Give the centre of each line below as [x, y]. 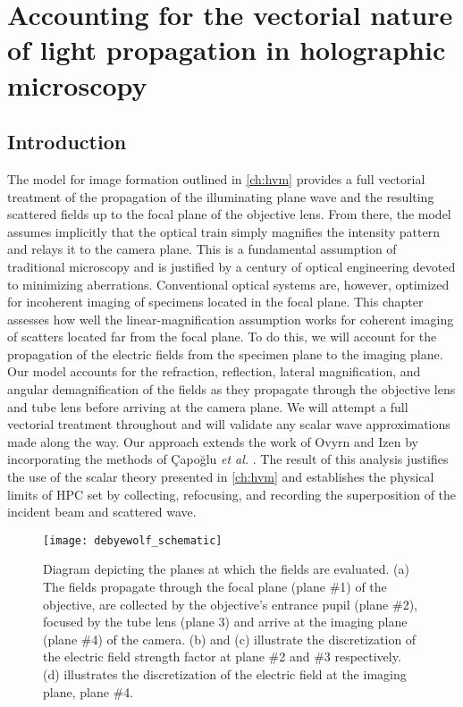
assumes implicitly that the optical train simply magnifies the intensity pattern [223, 231]
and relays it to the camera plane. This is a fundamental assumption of [202, 249]
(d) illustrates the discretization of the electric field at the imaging [225, 674]
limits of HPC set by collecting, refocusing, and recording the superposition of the [232, 494]
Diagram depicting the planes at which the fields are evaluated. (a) [226, 569]
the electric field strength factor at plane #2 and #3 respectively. [222, 656]
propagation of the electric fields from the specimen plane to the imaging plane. [225, 353]
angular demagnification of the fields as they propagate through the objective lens [231, 389]
